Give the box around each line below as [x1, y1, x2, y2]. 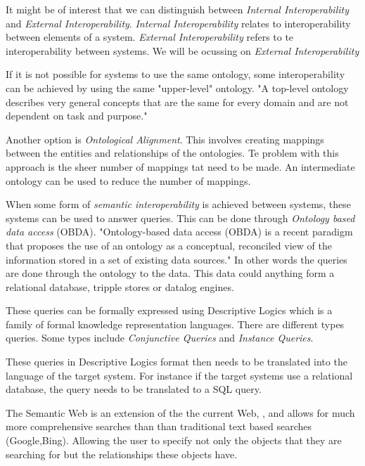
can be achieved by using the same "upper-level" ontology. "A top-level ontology [6, 80, 349, 95]
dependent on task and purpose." [6, 108, 148, 123]
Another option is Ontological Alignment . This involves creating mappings [6, 131, 324, 146]
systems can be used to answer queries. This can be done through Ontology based [6, 210, 355, 225]
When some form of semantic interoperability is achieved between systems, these [6, 197, 352, 212]
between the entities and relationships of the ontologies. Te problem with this [6, 145, 339, 160]
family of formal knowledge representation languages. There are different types [6, 316, 345, 331]
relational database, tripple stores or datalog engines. [6, 279, 234, 294]
